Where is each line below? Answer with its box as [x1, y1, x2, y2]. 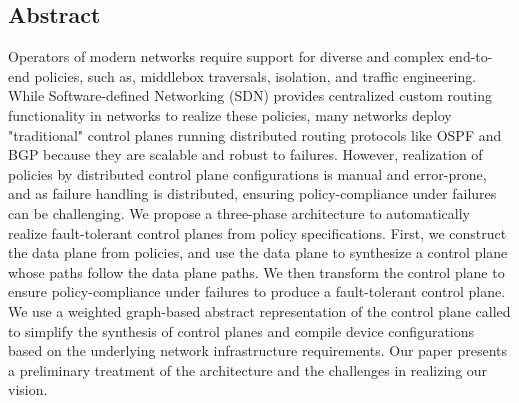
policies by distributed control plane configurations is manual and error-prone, [8, 163, 487, 184]
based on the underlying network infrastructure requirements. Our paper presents [8, 340, 507, 361]
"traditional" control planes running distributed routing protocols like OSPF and [8, 124, 502, 145]
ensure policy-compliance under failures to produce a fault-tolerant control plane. [8, 281, 506, 302]
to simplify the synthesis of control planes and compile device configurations [8, 320, 475, 341]
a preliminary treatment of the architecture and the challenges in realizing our [8, 359, 488, 380]
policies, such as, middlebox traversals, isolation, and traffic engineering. [34, 65, 477, 86]
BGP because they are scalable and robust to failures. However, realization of [8, 144, 483, 165]
